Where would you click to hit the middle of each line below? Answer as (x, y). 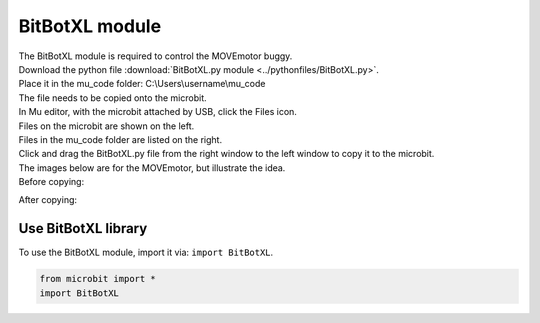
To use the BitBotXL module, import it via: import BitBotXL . (146, 252)
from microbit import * (98, 279)
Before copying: (51, 182)
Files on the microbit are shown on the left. (106, 126)
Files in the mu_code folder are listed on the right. (120, 139)
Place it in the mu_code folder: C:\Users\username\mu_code (142, 84)
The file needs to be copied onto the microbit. (112, 97)
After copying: (48, 200)
